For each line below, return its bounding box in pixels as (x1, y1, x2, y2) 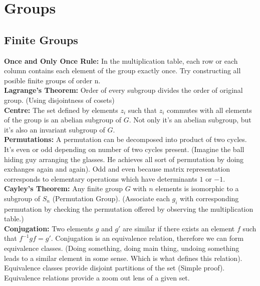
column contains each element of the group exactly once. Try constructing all (4, 65, 241, 76)
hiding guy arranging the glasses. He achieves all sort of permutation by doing (4, 154, 244, 164)
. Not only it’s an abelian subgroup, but (129, 114, 251, 125)
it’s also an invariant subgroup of (4, 124, 105, 134)
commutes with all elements (167, 104, 252, 115)
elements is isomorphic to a (155, 183, 239, 194)
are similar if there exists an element (123, 223, 235, 233)
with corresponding (180, 193, 239, 203)
